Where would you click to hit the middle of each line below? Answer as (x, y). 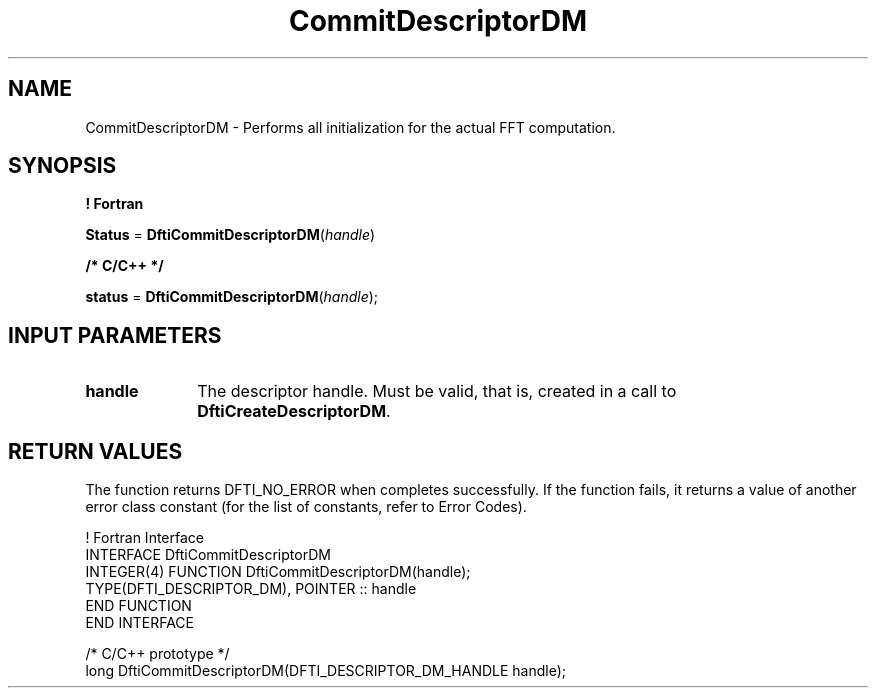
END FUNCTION (138, 606)
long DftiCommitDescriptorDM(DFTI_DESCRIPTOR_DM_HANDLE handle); (326, 671)
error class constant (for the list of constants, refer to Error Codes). (306, 507)
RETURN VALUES (95, 451)
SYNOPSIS (62, 166)
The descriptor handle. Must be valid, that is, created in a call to (437, 391)
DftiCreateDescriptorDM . (294, 411)
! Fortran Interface (144, 538)
